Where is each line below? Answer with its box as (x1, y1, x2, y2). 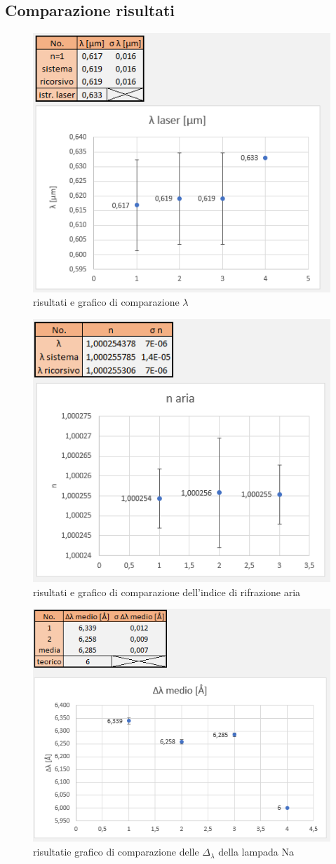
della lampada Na (218, 844, 294, 859)
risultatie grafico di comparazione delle (33, 844, 199, 859)
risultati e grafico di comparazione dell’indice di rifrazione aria (33, 584, 301, 599)
